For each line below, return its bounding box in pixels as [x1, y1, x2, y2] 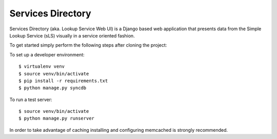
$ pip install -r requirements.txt [18, 77, 108, 84]
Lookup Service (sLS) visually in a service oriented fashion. [9, 32, 135, 38]
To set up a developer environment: [9, 51, 85, 57]
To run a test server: [9, 96, 52, 103]
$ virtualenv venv [18, 64, 65, 69]
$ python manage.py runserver [18, 115, 95, 122]
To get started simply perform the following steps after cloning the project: [9, 42, 167, 48]
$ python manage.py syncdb [18, 85, 87, 91]
